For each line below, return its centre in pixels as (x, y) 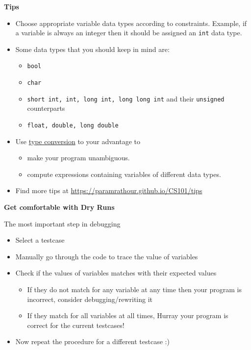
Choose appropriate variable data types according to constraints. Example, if (131, 23)
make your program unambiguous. (78, 158)
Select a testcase (40, 240)
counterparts (46, 108)
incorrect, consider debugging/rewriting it (90, 299)
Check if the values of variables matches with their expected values (116, 273)
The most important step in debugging (62, 223)
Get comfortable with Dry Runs (59, 207)
